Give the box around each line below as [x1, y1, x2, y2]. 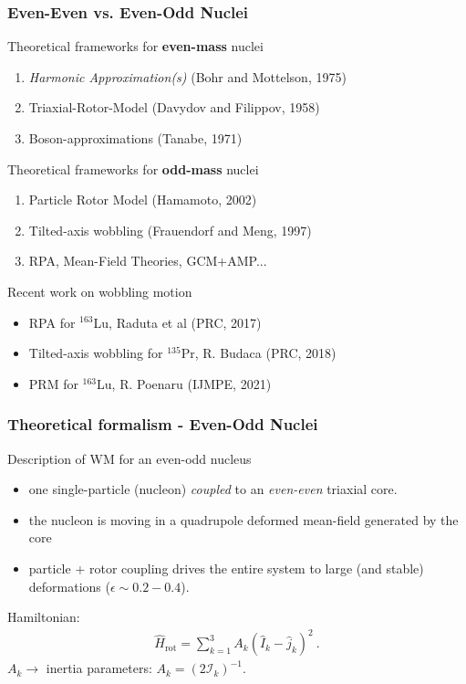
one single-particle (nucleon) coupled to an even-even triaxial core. [28, 479, 398, 499]
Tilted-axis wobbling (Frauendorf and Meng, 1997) [28, 220, 312, 239]
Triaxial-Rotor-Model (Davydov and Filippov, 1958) [28, 98, 320, 117]
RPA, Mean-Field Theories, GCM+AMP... [28, 251, 267, 270]
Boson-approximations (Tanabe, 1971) [28, 129, 243, 147]
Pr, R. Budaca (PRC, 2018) [181, 343, 337, 363]
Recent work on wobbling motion [7, 281, 192, 300]
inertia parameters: [46, 658, 152, 678]
